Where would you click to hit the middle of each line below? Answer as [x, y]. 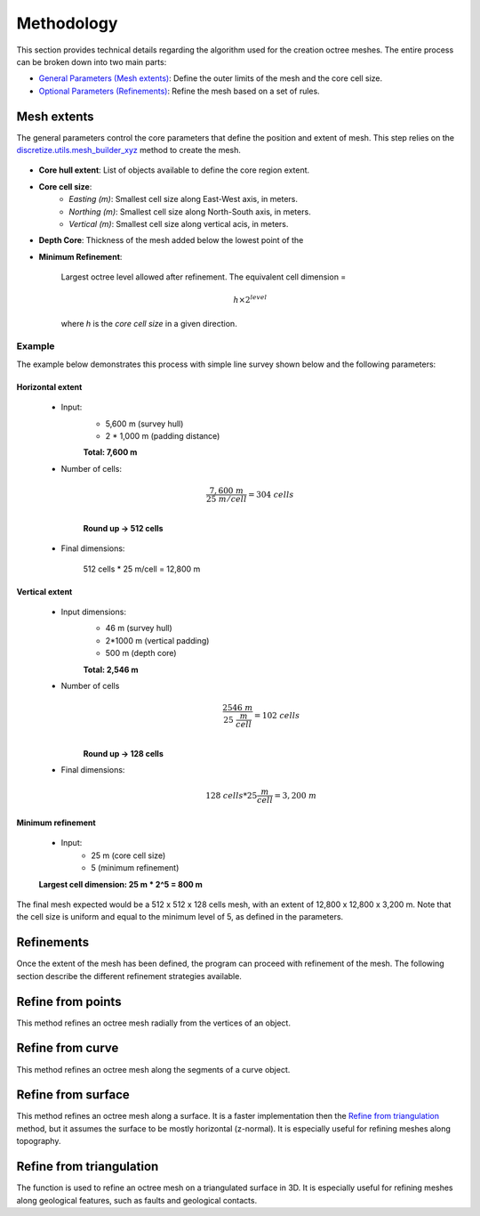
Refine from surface [73, 1095]
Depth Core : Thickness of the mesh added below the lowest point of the [171, 240]
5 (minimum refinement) [135, 868]
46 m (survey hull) [139, 628]
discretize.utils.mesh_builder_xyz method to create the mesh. [129, 150]
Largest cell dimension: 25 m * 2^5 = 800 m [121, 884]
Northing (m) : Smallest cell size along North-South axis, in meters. [190, 211]
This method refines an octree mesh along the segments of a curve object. [153, 1069]
